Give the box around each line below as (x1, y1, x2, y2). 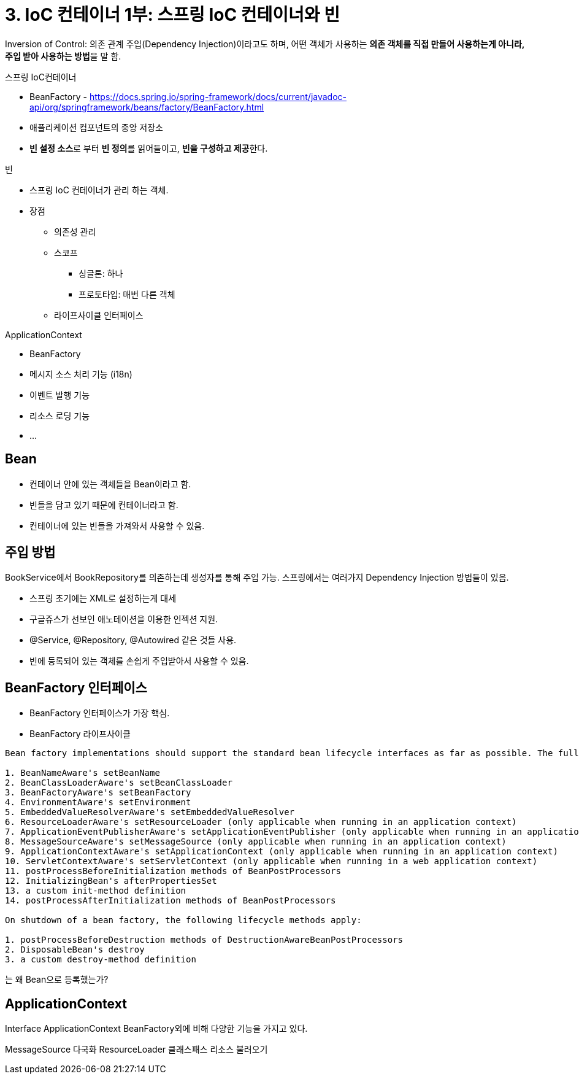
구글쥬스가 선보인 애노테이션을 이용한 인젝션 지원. (29, 614, 218, 625)
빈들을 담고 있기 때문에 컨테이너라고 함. (29, 499, 178, 510)
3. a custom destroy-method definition (5, 954, 196, 965)
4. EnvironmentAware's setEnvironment (5, 797, 191, 808)
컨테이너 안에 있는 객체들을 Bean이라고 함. (29, 478, 191, 489)
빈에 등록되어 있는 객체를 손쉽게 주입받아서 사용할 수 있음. (29, 656, 249, 667)
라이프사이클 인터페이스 (54, 309, 144, 320)
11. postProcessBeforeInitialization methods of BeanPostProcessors (5, 866, 341, 876)
